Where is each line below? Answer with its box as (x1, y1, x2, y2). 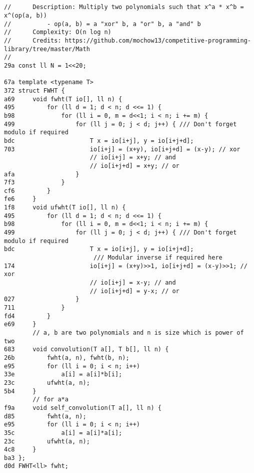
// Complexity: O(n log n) (4, 29, 111, 36)
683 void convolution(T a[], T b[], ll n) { (4, 346, 169, 353)
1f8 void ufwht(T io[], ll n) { (4, 204, 126, 211)
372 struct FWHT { (4, 87, 65, 94)
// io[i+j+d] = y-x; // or (89, 287, 179, 295)
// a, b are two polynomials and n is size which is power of (32, 329, 244, 336)
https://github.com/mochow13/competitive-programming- (64, 37, 251, 45)
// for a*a (32, 396, 68, 403)
